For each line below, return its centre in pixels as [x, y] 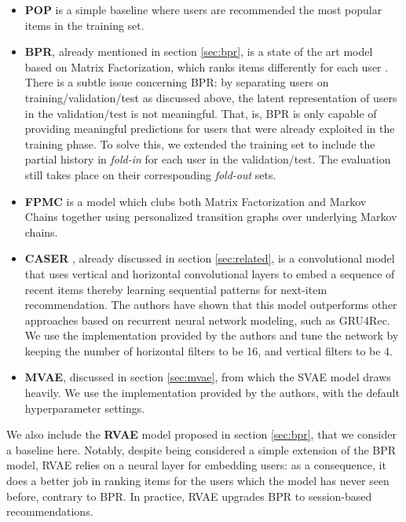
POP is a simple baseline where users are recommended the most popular [203, 9]
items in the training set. [84, 25]
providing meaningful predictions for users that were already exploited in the [210, 129]
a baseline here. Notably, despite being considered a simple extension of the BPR [201, 449]
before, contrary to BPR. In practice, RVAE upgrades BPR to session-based [189, 496]
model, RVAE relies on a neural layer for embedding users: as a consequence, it [196, 465]
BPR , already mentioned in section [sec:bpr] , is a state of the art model [199, 51]
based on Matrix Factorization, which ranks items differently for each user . [207, 66]
